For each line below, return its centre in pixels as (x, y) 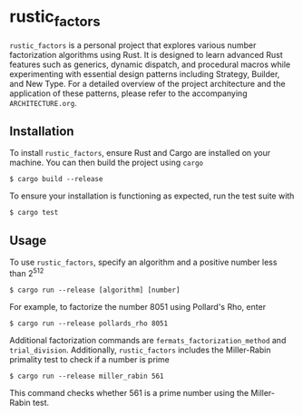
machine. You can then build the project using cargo (107, 163)
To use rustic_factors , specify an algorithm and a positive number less (143, 262)
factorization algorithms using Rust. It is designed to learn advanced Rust (146, 54)
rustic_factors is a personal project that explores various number (133, 45)
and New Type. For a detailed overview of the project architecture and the (147, 83)
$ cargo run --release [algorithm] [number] (95, 290)
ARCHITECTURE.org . (43, 102)
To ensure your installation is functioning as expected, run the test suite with (152, 196)
